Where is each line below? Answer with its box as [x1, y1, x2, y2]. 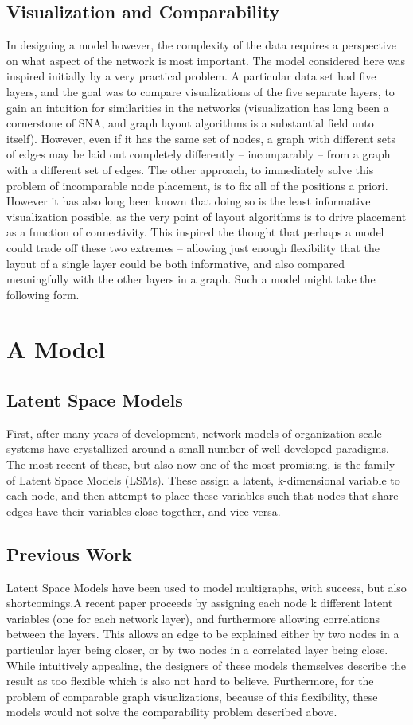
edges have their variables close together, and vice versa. [6, 502, 281, 519]
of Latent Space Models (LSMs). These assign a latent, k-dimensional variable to [6, 471, 400, 488]
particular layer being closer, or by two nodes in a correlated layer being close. [6, 641, 388, 658]
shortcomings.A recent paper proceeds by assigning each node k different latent [6, 594, 393, 611]
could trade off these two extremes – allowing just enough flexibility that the [6, 239, 380, 255]
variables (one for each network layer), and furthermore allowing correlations [6, 610, 380, 626]
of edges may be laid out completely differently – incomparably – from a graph [6, 146, 391, 162]
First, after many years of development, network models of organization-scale [6, 424, 382, 441]
